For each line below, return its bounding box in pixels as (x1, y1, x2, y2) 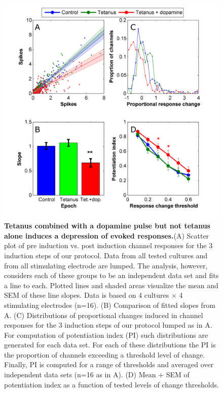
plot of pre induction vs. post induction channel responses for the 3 (4, 240, 213, 251)
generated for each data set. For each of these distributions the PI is (4, 339, 216, 350)
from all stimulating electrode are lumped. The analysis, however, (4, 260, 208, 270)
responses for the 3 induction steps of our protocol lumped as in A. (4, 320, 212, 330)
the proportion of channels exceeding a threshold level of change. (4, 349, 205, 360)
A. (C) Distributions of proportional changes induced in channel (4, 309, 203, 320)
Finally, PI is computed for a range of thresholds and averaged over (4, 359, 214, 370)
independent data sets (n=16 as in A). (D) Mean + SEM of (4, 369, 190, 380)
